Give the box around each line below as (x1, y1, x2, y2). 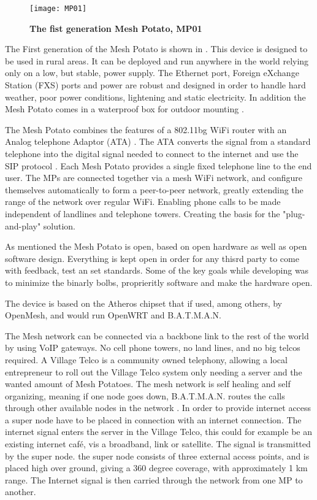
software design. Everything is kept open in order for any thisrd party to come (5, 252, 299, 264)
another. (5, 485, 36, 498)
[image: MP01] (29, 4, 87, 13)
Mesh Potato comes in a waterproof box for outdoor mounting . (5, 102, 244, 115)
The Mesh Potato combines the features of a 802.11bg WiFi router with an (5, 123, 287, 136)
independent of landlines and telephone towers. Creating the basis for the (5, 207, 280, 220)
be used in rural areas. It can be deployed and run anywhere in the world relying (5, 54, 309, 67)
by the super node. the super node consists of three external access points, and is (5, 449, 310, 462)
